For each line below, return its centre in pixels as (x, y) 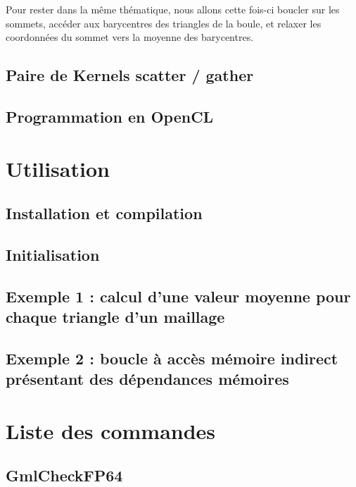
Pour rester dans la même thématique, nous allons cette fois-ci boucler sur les (173, 9)
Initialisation (53, 254)
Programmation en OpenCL (110, 116)
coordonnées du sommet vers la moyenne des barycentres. (130, 37)
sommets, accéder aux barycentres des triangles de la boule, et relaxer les (164, 23)
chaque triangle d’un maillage (115, 317)
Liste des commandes (111, 430)
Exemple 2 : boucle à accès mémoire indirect (172, 358)
